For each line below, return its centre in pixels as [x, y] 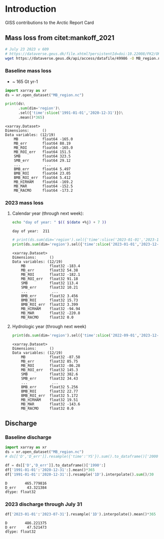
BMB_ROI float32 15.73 [50, 300]
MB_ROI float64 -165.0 [43, 148]
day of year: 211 [31, 231]
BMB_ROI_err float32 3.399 [50, 304]
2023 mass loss [24, 202]
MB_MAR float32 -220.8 [51, 313]
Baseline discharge [28, 437]
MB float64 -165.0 [43, 139]
